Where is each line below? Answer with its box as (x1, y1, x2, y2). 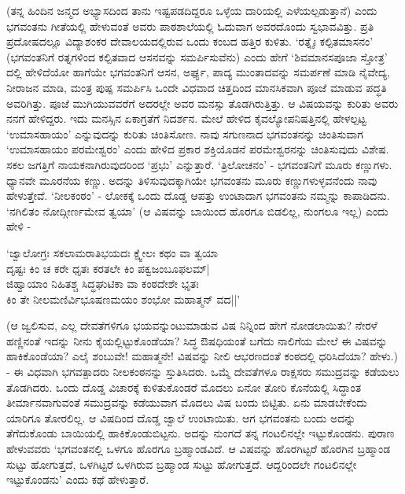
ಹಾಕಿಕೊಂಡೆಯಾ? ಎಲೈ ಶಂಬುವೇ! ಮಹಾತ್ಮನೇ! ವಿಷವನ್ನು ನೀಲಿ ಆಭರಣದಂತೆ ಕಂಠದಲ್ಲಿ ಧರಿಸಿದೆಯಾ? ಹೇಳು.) (6, 348, 398, 364)
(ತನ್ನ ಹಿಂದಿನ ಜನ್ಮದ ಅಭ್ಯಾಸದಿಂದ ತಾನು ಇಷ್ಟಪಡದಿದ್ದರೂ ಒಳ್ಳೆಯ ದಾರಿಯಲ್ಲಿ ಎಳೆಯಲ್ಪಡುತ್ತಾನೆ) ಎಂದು (6, 2, 377, 18)
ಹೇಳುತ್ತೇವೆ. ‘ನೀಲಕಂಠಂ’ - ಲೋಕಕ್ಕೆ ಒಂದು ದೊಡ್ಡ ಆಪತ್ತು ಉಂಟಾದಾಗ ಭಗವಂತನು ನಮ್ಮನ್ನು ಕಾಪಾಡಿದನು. (6, 187, 390, 204)
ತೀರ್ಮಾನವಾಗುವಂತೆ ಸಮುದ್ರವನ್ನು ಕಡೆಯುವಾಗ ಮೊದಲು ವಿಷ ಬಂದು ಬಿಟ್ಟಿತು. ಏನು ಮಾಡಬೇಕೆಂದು (6, 394, 367, 411)
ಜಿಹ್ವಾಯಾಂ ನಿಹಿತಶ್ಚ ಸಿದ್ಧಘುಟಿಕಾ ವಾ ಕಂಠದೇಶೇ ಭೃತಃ (6, 275, 199, 292)
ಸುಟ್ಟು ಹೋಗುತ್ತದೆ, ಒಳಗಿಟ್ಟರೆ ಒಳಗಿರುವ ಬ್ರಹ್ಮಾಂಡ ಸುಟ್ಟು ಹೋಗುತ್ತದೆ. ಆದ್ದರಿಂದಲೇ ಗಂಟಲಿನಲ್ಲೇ (6, 455, 357, 472)
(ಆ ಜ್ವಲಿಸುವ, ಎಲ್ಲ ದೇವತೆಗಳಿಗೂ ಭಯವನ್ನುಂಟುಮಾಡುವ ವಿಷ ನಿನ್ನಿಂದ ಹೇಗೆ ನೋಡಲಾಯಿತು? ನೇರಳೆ (6, 317, 377, 334)
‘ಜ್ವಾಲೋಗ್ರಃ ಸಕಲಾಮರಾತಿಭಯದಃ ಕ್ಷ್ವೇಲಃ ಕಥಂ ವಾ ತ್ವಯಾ (6, 244, 218, 260)
